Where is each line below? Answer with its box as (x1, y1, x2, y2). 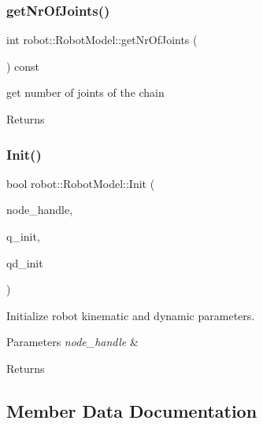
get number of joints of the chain (6, 84, 165, 101)
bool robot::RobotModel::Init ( (6, 175, 155, 191)
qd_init (6, 254, 43, 271)
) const (6, 57, 40, 74)
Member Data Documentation (6, 398, 257, 422)
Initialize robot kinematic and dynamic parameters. (6, 307, 255, 323)
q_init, (6, 228, 40, 244)
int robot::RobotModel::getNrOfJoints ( (6, 31, 198, 48)
